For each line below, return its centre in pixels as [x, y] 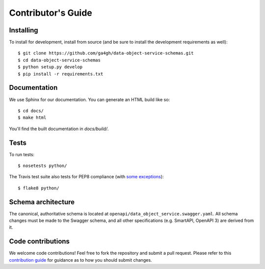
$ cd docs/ [31, 111]
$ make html [32, 118]
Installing [24, 30]
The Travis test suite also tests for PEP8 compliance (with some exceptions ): [86, 177]
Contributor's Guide [51, 13]
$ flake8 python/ [39, 188]
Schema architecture [42, 202]
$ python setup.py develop [50, 67]
